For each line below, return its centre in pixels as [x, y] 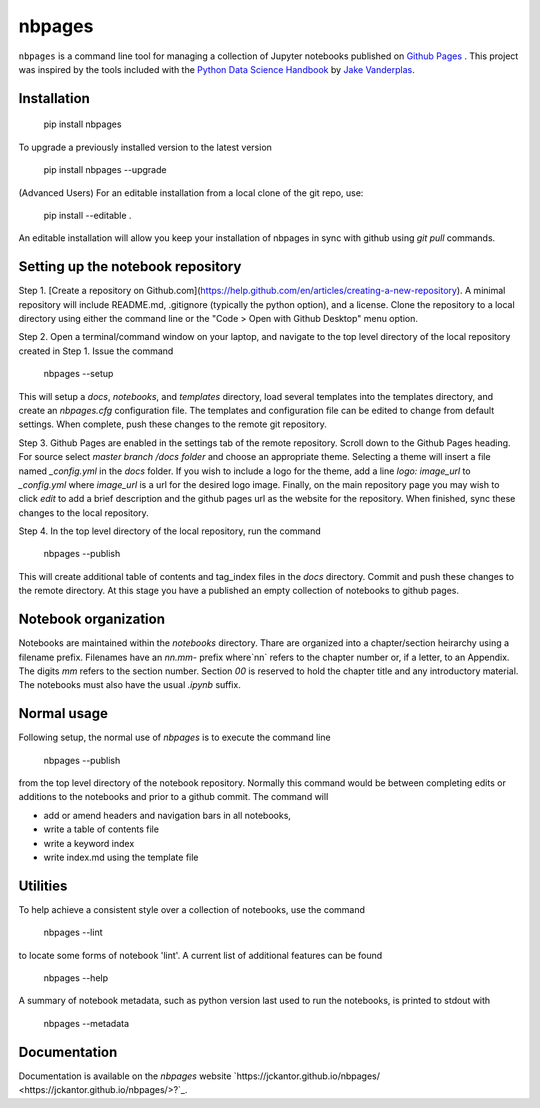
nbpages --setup [78, 374]
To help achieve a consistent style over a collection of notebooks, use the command [191, 909]
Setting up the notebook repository [130, 266]
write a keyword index [89, 843]
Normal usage [63, 713]
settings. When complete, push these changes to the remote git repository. [172, 424]
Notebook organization [91, 619]
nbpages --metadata [86, 1023]
